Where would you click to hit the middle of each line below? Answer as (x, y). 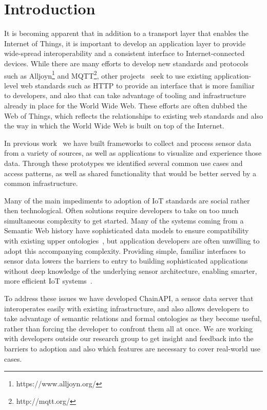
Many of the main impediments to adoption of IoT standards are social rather (127, 200)
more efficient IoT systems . (48, 281)
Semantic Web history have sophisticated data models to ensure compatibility (127, 230)
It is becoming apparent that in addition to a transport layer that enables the (127, 33)
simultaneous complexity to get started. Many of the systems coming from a (124, 220)
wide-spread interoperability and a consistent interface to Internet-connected (125, 53)
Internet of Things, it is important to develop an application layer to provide (125, 43)
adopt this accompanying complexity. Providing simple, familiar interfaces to (125, 250)
